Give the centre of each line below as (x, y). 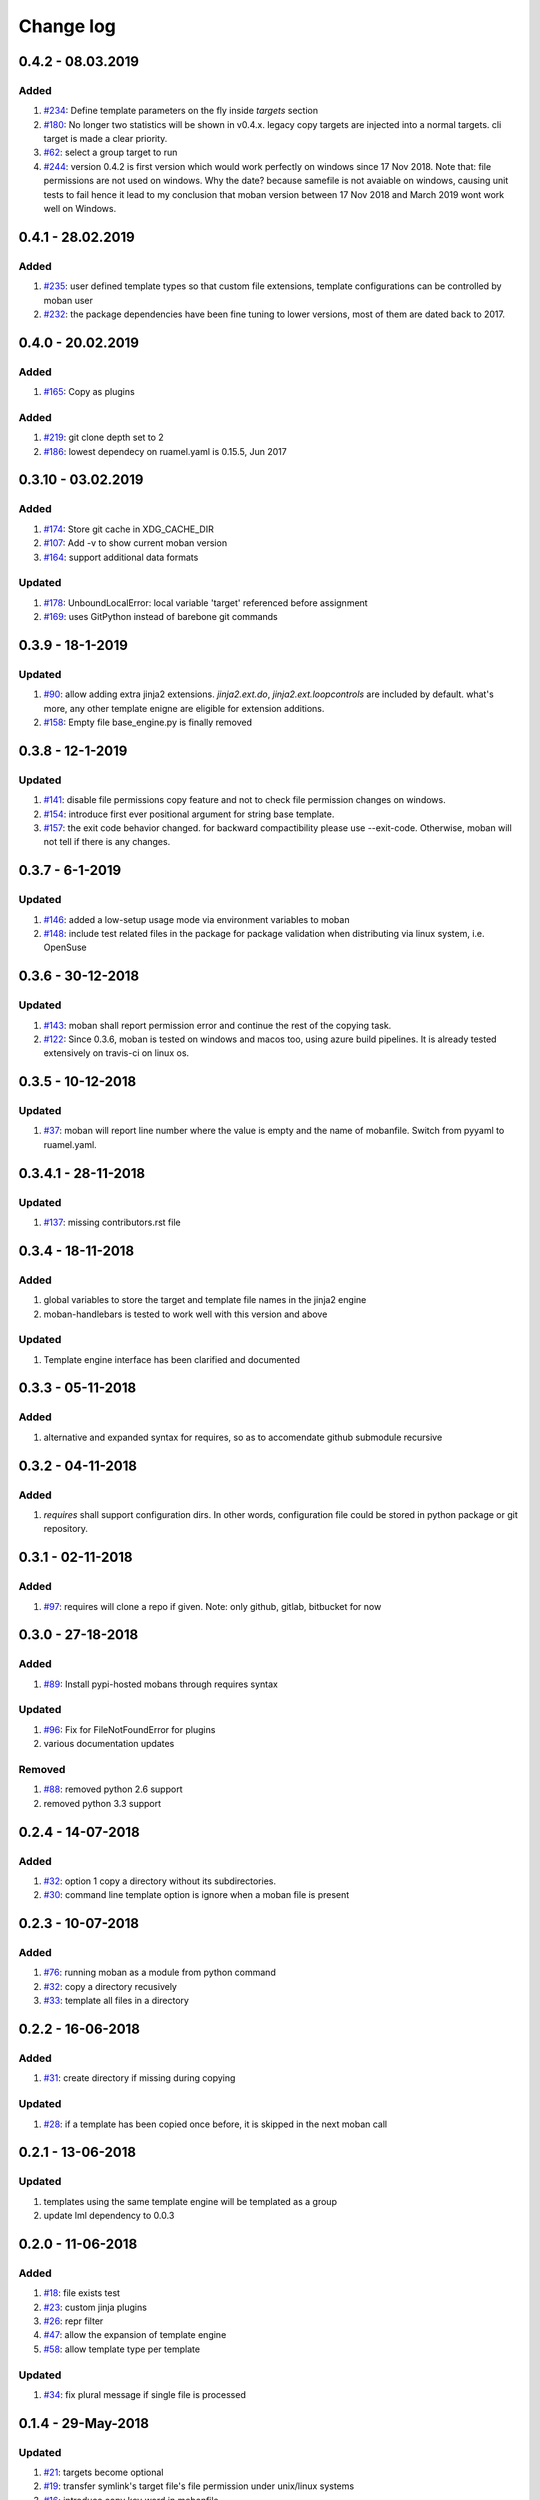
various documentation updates (109, 1744)
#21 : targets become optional (103, 2472)
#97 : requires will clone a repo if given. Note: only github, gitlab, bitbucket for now (212, 1606)
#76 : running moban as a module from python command (160, 1972)
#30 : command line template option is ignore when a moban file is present (196, 1895)
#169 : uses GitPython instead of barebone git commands (161, 617)
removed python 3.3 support (102, 1803)
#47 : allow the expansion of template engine (135, 2335)
